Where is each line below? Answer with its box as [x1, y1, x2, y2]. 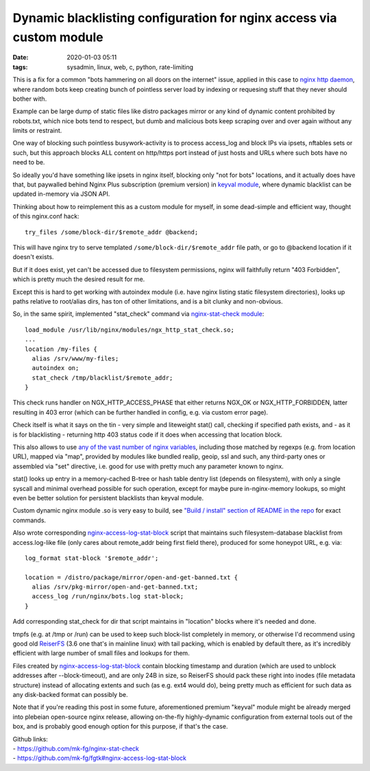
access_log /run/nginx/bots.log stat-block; [32, 593, 184, 600]
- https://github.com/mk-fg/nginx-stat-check [12, 744, 140, 752]
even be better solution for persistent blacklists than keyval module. [12, 493, 204, 502]
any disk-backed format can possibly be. [12, 691, 128, 698]
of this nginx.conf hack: [12, 212, 79, 221]
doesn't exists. [12, 253, 54, 261]
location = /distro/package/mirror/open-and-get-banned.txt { [25, 573, 238, 581]
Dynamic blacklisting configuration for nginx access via [12, 10, 337, 25]
